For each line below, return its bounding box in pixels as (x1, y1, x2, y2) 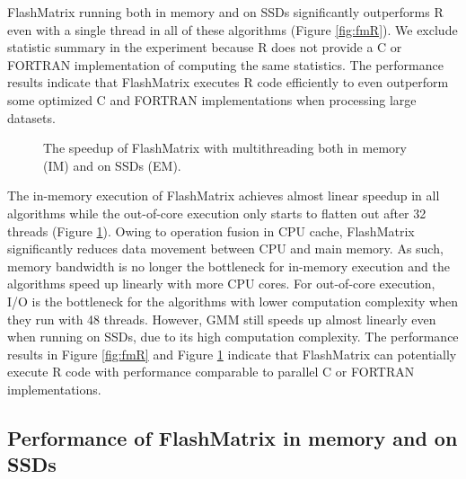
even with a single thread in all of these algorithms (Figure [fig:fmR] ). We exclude (7, 20, 458, 39)
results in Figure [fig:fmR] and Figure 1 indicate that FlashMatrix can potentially (7, 344, 457, 363)
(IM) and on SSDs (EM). (43, 155, 181, 174)
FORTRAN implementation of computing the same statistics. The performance (7, 55, 444, 74)
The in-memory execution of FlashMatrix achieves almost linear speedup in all (7, 186, 440, 205)
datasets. (7, 108, 56, 127)
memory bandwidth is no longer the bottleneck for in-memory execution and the (7, 256, 450, 275)
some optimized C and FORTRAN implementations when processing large (7, 90, 417, 109)
